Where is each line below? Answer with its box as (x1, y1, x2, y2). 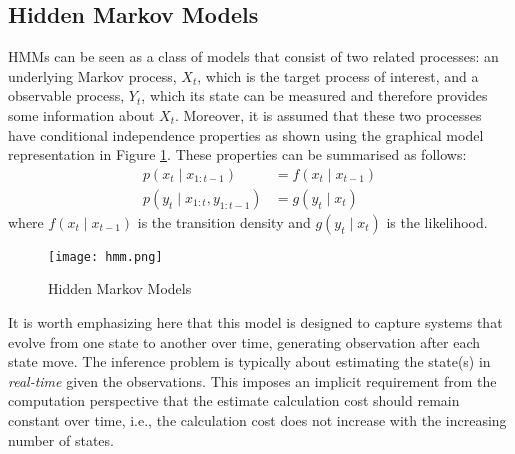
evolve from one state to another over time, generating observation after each (8, 331, 481, 352)
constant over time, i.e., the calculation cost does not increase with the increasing (8, 410, 507, 431)
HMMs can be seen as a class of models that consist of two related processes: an (8, 46, 499, 67)
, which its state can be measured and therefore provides (141, 85, 488, 106)
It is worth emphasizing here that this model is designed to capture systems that (8, 312, 503, 333)
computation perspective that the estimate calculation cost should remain (8, 390, 460, 411)
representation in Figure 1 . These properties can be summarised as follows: (8, 144, 467, 165)
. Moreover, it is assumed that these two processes (174, 104, 482, 125)
